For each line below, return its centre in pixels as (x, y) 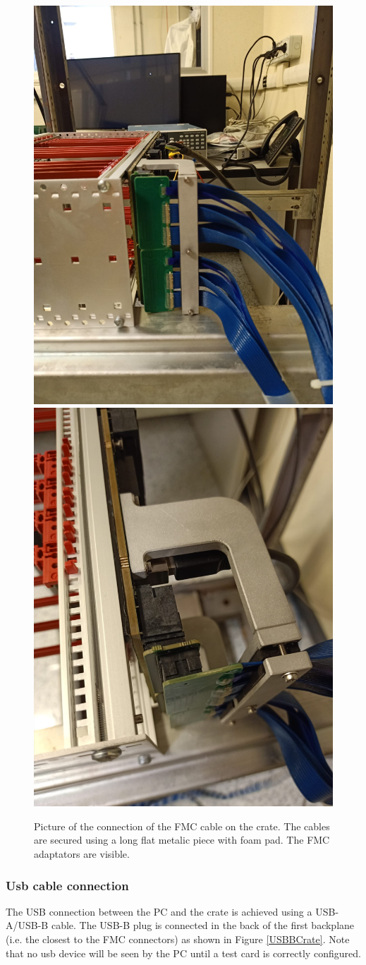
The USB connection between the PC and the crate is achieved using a (159, 911)
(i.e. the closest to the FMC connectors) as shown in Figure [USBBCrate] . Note (178, 939)
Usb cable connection (67, 885)
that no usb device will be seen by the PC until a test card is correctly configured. (183, 953)
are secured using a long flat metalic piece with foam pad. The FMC (182, 840)
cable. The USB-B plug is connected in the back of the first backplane (203, 925)
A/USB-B (27, 925)
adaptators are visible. (82, 854)
